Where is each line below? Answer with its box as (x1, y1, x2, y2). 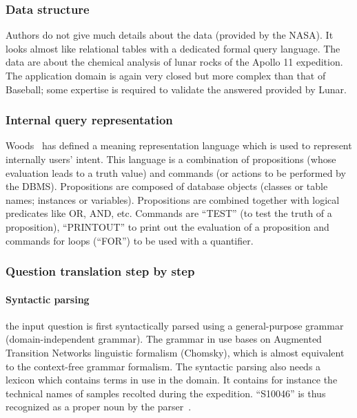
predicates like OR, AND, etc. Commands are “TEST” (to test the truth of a (6, 206, 332, 220)
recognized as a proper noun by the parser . (6, 399, 192, 414)
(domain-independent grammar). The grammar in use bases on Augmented (6, 332, 322, 346)
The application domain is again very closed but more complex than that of (6, 68, 326, 82)
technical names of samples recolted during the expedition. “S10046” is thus (6, 386, 326, 400)
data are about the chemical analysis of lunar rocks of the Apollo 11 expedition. (6, 55, 343, 69)
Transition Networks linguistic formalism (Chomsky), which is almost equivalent (6, 345, 345, 359)
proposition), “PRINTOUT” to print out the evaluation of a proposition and (6, 219, 329, 234)
